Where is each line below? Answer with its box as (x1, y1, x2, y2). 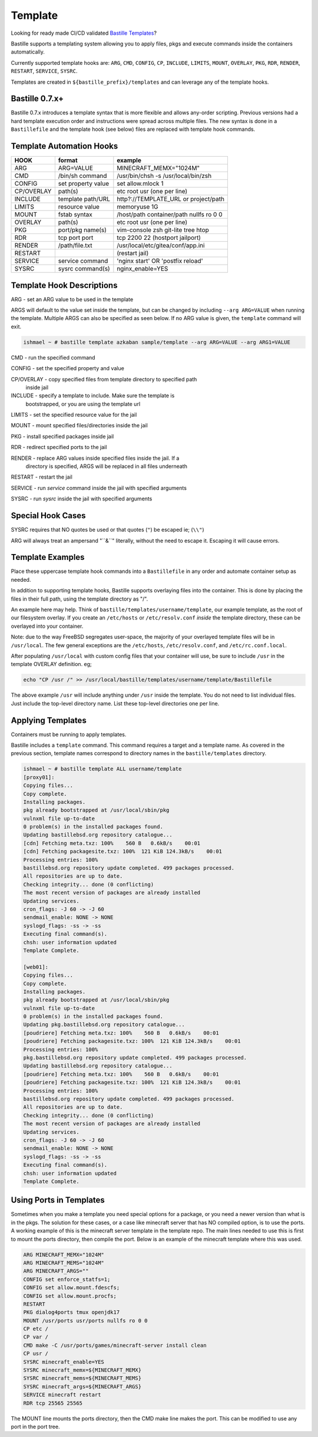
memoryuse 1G (117, 203, 158, 211)
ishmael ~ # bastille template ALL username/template (23, 766, 182, 772)
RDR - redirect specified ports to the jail (11, 444, 107, 451)
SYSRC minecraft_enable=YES (23, 1359, 104, 1365)
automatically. (11, 48, 45, 55)
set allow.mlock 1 (117, 180, 164, 188)
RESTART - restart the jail (11, 473, 73, 480)
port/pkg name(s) (58, 226, 107, 234)
